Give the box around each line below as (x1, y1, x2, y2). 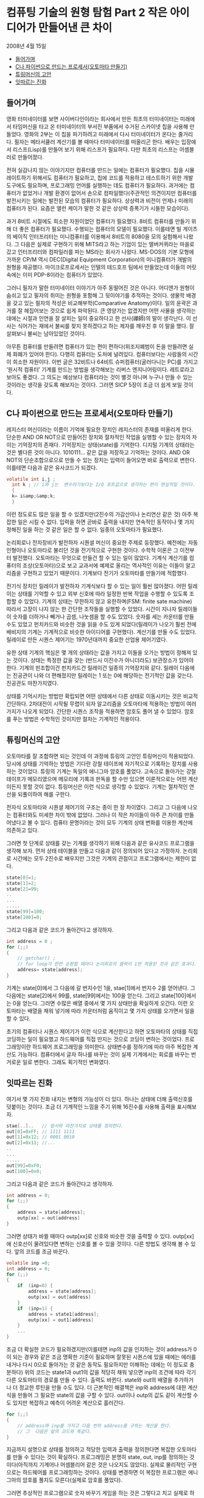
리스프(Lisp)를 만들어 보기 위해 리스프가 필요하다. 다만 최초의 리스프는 (12, 145, 178, 153)
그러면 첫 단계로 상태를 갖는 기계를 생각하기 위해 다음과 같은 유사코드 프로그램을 (6, 839, 195, 846)
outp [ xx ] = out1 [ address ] (28, 1316, 94, 1323)
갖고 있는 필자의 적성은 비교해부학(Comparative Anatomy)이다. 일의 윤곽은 (12, 299, 191, 306)
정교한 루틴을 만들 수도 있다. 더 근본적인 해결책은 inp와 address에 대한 (19, 1384, 187, 1391)
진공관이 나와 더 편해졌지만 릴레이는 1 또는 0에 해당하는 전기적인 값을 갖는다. (12, 672, 194, 679)
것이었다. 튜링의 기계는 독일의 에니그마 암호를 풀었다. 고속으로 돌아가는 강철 (17, 768, 197, 775)
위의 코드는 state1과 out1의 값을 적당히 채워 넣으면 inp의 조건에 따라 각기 (24, 1368, 196, 1376)
